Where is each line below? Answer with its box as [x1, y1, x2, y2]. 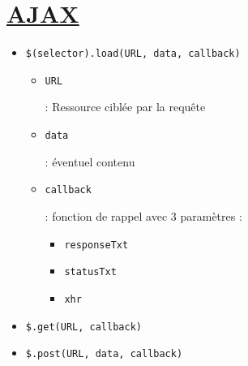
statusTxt [64, 266, 117, 278]
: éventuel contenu [45, 153, 135, 170]
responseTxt [64, 239, 129, 251]
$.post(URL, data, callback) [25, 348, 183, 360]
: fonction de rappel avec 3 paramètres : [45, 207, 242, 224]
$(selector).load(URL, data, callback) [25, 48, 241, 60]
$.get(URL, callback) [25, 321, 142, 333]
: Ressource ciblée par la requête [45, 98, 206, 115]
